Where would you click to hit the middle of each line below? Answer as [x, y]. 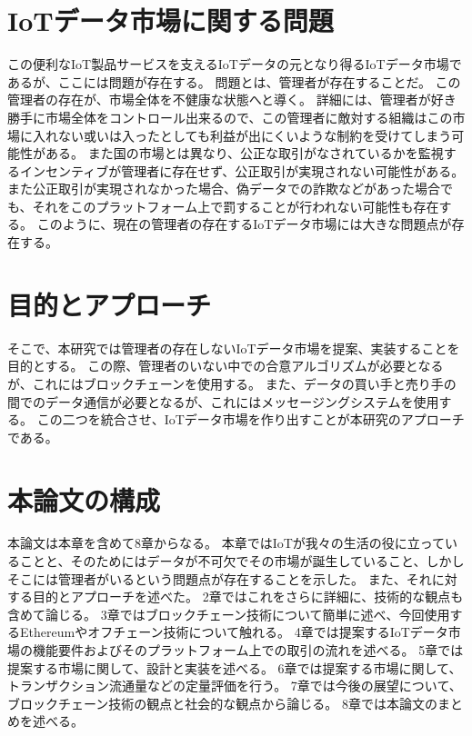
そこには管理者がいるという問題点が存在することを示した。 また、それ [220, 578]
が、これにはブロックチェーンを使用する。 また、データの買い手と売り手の [232, 383]
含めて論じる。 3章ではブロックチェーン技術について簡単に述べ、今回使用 [229, 614]
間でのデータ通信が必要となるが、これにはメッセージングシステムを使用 [223, 401]
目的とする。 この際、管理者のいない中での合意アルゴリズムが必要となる [226, 366]
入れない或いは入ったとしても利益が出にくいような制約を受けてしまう [242, 135]
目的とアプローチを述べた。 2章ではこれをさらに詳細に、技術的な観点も [248, 597]
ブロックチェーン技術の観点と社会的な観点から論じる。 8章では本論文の [222, 703]
